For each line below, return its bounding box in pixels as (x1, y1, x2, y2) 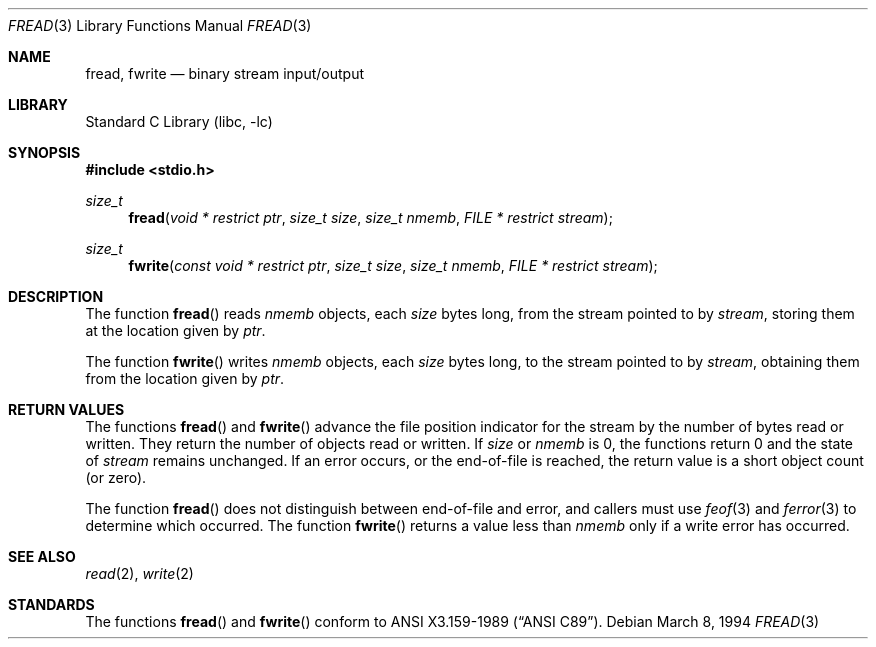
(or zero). (85, 469, 147, 486)
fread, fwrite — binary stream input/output (85, 65, 365, 82)
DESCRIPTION (8, 288, 104, 305)
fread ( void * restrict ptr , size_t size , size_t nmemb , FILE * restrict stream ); (128, 209, 613, 226)
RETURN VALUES (8, 401, 125, 418)
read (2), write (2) (85, 565, 194, 582)
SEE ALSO (8, 548, 76, 565)
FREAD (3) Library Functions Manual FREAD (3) (8, 17, 312, 34)
